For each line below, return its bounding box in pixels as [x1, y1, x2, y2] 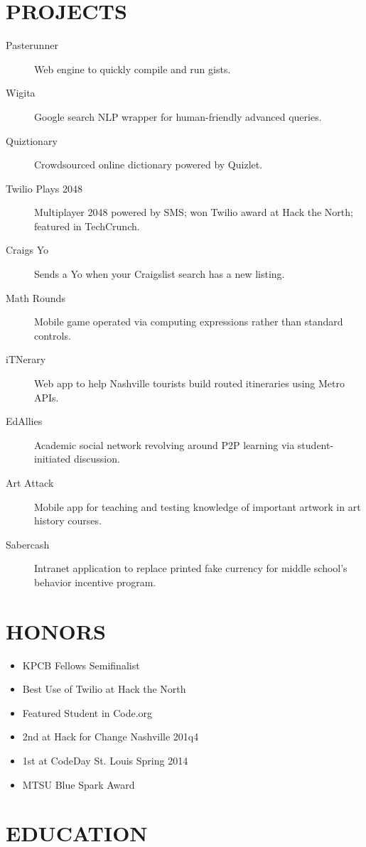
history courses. [34, 513, 102, 528]
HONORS [6, 616, 106, 645]
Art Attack [6, 475, 54, 490]
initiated [34, 451, 71, 466]
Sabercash [6, 536, 50, 551]
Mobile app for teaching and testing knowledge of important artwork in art [34, 499, 361, 514]
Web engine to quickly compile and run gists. [34, 61, 231, 76]
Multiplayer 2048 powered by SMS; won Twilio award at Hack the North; [34, 205, 353, 220]
